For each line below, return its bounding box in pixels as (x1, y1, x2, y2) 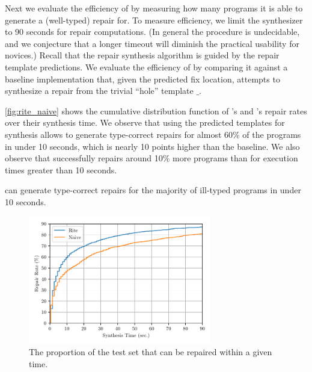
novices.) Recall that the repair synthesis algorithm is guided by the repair (5, 49, 280, 61)
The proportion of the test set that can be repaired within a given (29, 346, 272, 358)
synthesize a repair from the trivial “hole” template (5, 84, 194, 97)
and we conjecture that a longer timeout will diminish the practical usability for (5, 37, 299, 49)
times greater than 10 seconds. (5, 163, 117, 176)
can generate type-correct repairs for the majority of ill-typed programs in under (5, 184, 301, 196)
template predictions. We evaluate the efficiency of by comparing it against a (5, 60, 288, 73)
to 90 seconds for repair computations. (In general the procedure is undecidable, (5, 25, 300, 38)
